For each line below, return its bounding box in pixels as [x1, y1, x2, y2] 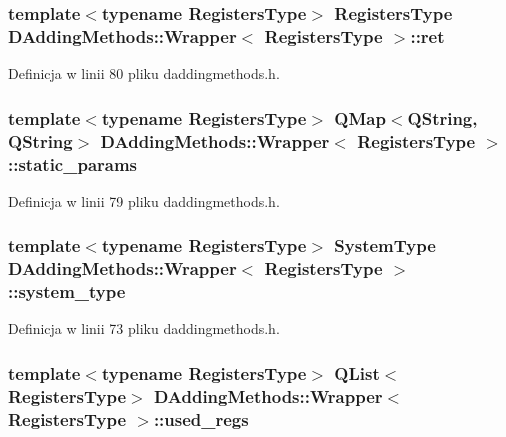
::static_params [8, 151, 138, 176]
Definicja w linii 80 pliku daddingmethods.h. [8, 63, 280, 84]
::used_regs [153, 406, 249, 431]
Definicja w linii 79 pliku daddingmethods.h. [8, 190, 280, 211]
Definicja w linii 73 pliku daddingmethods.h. [8, 318, 280, 339]
